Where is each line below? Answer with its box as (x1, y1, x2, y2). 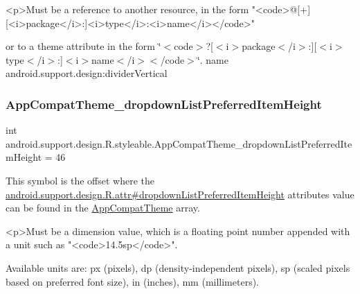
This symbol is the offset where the (6, 173, 154, 187)
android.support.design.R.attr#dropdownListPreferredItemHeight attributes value (6, 187, 354, 201)
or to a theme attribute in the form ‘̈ (6, 39, 161, 53)
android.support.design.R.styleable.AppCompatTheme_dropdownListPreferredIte (6, 136, 352, 150)
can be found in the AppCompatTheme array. (6, 200, 200, 215)
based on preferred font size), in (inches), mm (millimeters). (6, 274, 260, 288)
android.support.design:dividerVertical (6, 66, 168, 80)
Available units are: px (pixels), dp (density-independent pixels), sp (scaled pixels (6, 260, 350, 275)
